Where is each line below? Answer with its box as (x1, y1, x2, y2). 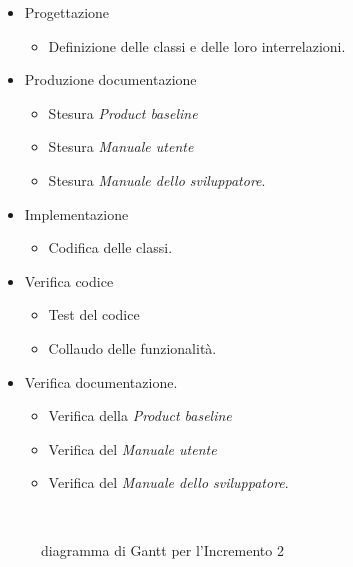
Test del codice (48, 304, 140, 325)
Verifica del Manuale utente (48, 438, 217, 459)
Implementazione (24, 203, 129, 224)
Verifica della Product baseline (48, 405, 232, 426)
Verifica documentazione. (24, 371, 178, 392)
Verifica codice (24, 270, 114, 291)
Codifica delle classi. (48, 237, 173, 258)
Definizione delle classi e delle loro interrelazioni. (48, 35, 346, 56)
